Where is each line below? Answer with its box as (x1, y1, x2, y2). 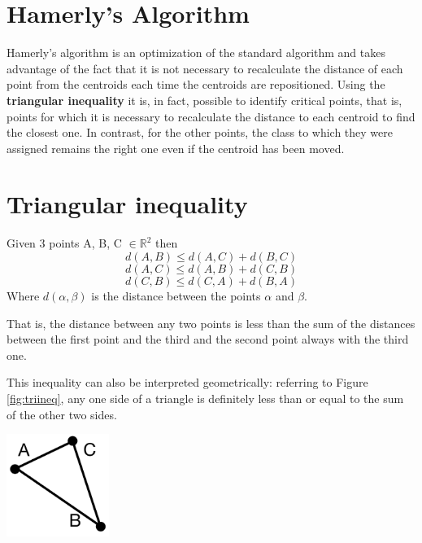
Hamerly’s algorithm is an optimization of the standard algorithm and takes (7, 44, 385, 61)
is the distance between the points (91, 287, 261, 304)
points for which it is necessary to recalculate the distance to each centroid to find (7, 107, 415, 125)
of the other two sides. (7, 405, 117, 423)
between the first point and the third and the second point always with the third (7, 331, 409, 348)
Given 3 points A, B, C (7, 234, 122, 252)
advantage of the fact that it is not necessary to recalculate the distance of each (7, 59, 403, 77)
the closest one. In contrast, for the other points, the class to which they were (7, 124, 394, 141)
